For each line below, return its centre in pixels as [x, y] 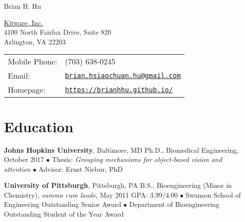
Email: [19, 76]
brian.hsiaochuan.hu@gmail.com [123, 75]
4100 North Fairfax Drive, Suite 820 [58, 32]
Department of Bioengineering [174, 204]
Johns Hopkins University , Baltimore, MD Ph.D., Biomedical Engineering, [121, 150]
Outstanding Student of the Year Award [64, 214]
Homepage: [27, 90]
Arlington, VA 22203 [35, 41]
